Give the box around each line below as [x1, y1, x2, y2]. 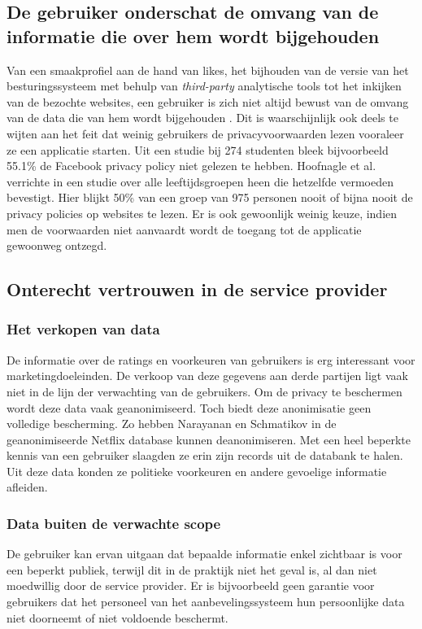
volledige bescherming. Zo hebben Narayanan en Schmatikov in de [7, 415, 337, 432]
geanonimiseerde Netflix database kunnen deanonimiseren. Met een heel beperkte [7, 430, 411, 448]
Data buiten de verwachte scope [7, 513, 221, 533]
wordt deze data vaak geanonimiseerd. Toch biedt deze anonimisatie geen [7, 399, 372, 416]
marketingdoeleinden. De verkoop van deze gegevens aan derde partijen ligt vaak [7, 367, 408, 384]
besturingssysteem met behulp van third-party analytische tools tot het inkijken [7, 77, 402, 94]
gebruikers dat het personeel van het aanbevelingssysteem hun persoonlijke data [7, 593, 405, 610]
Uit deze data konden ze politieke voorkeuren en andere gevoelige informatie [7, 462, 387, 479]
